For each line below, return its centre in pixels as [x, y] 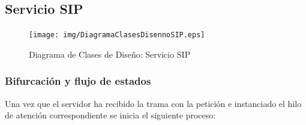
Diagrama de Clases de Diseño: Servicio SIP [110, 54]
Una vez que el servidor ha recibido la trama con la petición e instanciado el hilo [153, 103]
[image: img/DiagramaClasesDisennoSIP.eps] [117, 35]
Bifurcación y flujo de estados [78, 81]
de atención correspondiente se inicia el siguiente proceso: [110, 115]
